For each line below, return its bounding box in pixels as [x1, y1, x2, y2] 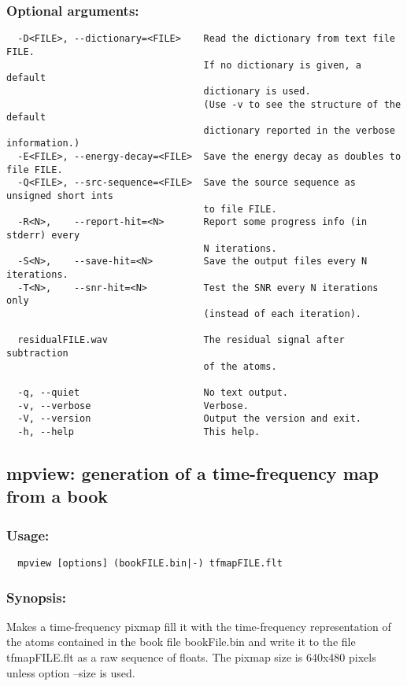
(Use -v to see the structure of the [203, 98, 401, 110]
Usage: [6, 525, 50, 544]
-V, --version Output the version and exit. [17, 413, 362, 425]
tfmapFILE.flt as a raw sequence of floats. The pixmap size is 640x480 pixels [6, 649, 376, 666]
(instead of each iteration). [203, 308, 362, 319]
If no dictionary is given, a [203, 59, 362, 71]
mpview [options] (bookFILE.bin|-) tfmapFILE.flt [17, 557, 283, 569]
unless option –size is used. [6, 664, 135, 680]
